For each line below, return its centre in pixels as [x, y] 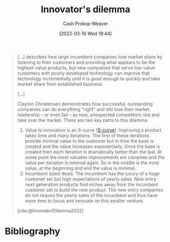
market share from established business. [60, 84]
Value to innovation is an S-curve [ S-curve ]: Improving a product [93, 130]
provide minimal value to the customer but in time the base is [89, 141]
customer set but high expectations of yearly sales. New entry [91, 179]
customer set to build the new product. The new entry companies [94, 190]
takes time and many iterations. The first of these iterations [87, 135]
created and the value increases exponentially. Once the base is [92, 146]
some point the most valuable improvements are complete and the [95, 157]
